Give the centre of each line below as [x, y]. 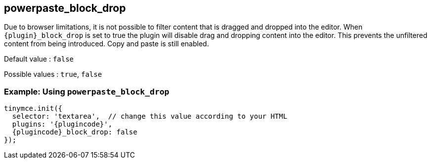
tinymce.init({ [33, 109]
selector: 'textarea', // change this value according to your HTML [150, 116]
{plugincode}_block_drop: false [75, 132]
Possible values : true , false [53, 74]
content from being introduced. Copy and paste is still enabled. [107, 44]
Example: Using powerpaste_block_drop [87, 91]
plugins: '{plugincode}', [62, 124]
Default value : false [39, 59]
